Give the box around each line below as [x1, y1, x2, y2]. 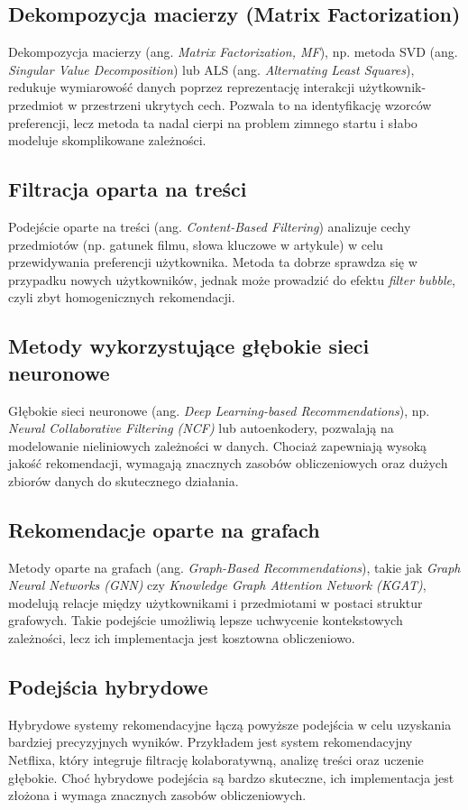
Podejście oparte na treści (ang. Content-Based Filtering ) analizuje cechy [8, 216, 411, 235]
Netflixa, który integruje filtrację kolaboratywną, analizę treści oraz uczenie [8, 750, 424, 769]
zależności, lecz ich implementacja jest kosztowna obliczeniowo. [8, 629, 355, 648]
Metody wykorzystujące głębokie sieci [8, 332, 370, 360]
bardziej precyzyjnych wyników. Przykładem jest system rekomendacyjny [8, 732, 413, 751]
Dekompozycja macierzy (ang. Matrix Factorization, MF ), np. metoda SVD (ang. [8, 42, 458, 61]
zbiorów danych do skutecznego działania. [8, 471, 239, 490]
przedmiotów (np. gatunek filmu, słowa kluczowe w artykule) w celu [8, 235, 383, 253]
